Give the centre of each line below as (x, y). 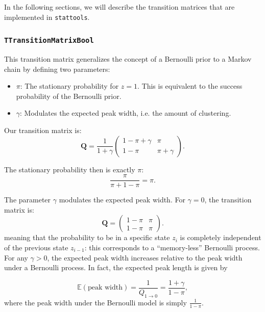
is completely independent (221, 237)
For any (16, 257)
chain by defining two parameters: (57, 69)
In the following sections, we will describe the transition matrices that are (119, 7)
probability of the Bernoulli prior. (69, 96)
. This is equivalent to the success (190, 86)
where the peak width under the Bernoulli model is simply (95, 302)
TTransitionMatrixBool (49, 41)
